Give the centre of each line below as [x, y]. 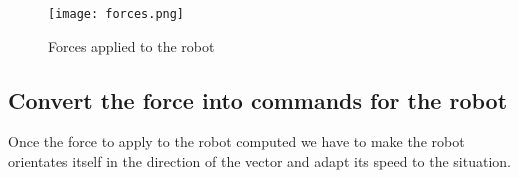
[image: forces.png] [116, 14]
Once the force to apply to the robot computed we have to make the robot [236, 141]
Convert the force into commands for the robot [258, 99]
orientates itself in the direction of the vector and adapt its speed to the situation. [259, 161]
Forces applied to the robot [131, 45]
